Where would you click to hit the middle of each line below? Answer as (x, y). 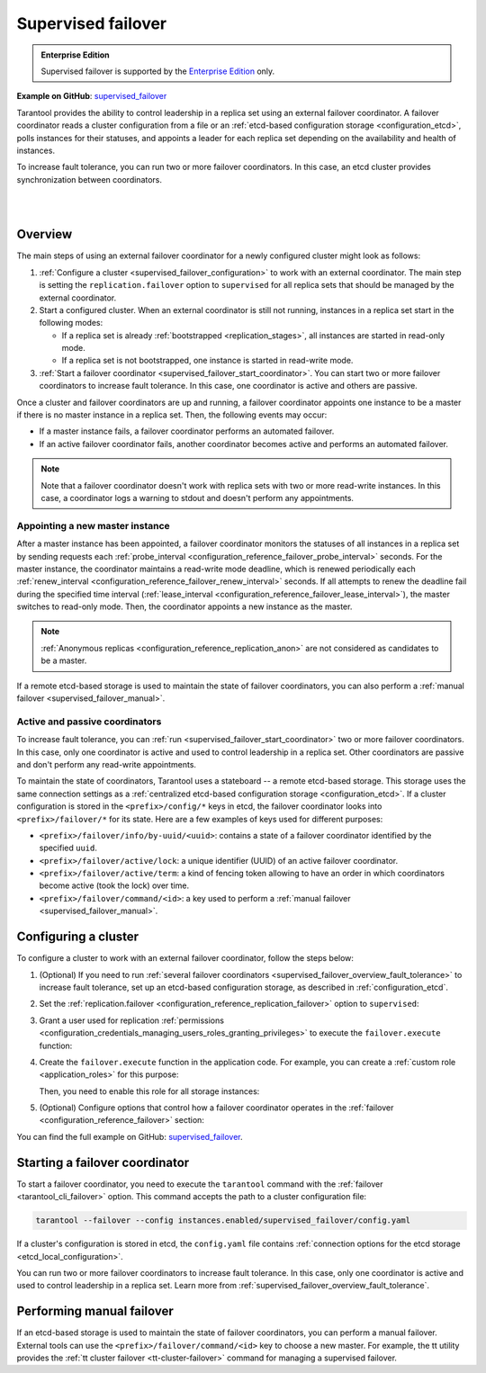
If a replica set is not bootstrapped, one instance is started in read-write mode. (207, 361)
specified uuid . (68, 848)
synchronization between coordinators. (89, 179)
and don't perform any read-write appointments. (107, 764)
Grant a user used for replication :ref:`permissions (132, 1020)
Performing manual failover (95, 1311)
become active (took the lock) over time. (114, 885)
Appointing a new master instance (93, 525)
